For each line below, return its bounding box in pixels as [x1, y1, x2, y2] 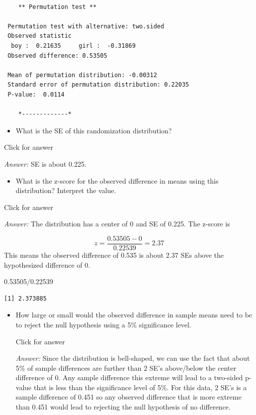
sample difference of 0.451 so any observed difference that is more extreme [15, 392, 242, 402]
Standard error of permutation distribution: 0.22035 [7, 81, 189, 89]
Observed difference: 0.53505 [7, 52, 107, 59]
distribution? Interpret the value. [15, 185, 116, 196]
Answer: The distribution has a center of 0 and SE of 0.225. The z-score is [4, 218, 230, 229]
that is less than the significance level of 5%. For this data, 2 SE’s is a [33, 382, 247, 392]
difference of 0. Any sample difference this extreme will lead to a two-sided [15, 372, 243, 383]
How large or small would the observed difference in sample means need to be [15, 310, 253, 320]
